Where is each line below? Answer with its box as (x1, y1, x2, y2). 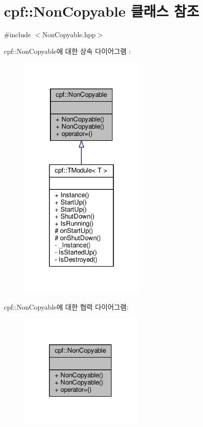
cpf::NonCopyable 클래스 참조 (4, 1, 200, 21)
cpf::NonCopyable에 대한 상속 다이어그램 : (4, 45, 131, 56)
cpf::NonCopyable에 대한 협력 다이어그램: (4, 301, 129, 312)
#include (4, 29, 31, 40)
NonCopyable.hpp (42, 29, 96, 40)
